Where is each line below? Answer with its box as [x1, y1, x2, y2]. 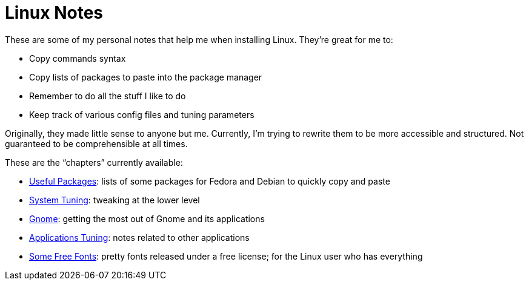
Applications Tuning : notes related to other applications [29, 232, 250, 243]
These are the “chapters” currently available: [5, 157, 183, 168]
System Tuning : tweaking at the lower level [29, 194, 200, 205]
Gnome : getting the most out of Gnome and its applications [29, 213, 265, 224]
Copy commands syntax [29, 53, 126, 64]
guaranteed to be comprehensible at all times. [5, 138, 188, 149]
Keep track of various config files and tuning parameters [29, 109, 255, 120]
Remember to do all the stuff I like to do [29, 90, 186, 101]
